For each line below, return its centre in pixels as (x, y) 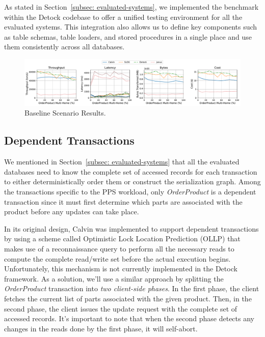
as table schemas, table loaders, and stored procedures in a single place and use (128, 36)
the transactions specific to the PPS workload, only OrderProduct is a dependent (130, 192)
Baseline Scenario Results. (65, 113)
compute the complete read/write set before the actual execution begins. (117, 258)
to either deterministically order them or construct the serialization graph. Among (132, 181)
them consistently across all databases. (64, 47)
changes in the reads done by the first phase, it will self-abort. (101, 328)
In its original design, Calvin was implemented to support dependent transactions (131, 228)
